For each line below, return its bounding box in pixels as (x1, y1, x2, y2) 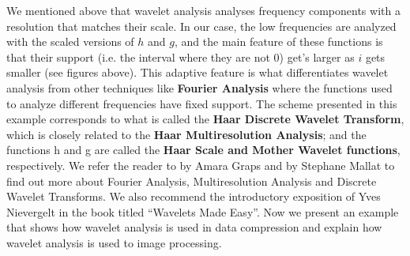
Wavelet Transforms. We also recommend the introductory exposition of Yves (6, 188, 381, 205)
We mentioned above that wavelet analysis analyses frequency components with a (6, 2, 401, 18)
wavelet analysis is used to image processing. (6, 234, 222, 250)
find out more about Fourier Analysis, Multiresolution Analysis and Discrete (6, 172, 377, 189)
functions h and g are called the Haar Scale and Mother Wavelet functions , (6, 141, 401, 158)
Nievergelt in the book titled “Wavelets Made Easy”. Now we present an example (6, 203, 399, 220)
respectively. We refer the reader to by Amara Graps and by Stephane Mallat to (6, 156, 395, 173)
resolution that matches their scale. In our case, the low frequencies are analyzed (6, 17, 397, 34)
